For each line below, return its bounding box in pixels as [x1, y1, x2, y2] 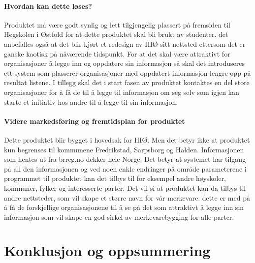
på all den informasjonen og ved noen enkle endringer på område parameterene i [4, 163, 247, 174]
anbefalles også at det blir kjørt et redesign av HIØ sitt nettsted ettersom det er [4, 38, 246, 49]
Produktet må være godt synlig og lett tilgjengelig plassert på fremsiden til [4, 19, 230, 29]
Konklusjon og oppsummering [4, 240, 211, 261]
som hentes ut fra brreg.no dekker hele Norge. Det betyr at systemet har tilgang [4, 154, 246, 164]
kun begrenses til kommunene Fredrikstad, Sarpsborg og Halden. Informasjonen [4, 144, 244, 154]
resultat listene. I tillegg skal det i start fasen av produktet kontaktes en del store [4, 77, 250, 88]
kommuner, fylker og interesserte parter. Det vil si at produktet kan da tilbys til [4, 182, 246, 193]
